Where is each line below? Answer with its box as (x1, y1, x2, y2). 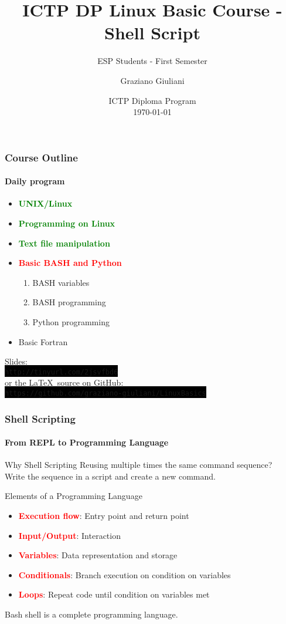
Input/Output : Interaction (18, 529, 121, 541)
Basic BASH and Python (18, 257, 122, 269)
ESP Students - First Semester (97, 55, 207, 67)
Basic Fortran (18, 335, 68, 348)
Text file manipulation (18, 237, 110, 249)
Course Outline (5, 150, 78, 164)
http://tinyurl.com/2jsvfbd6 (5, 367, 118, 376)
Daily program (5, 175, 65, 187)
